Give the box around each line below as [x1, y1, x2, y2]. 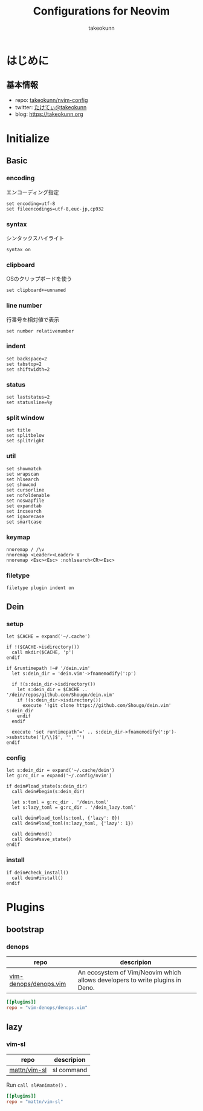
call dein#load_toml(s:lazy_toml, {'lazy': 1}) [11, 820, 134, 826]
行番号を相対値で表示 [6, 316, 59, 323]
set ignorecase [6, 513, 45, 519]
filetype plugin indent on [6, 585, 74, 591]
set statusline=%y [6, 399, 53, 406]
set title [6, 427, 31, 433]
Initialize [6, 132, 50, 145]
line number [6, 302, 42, 310]
